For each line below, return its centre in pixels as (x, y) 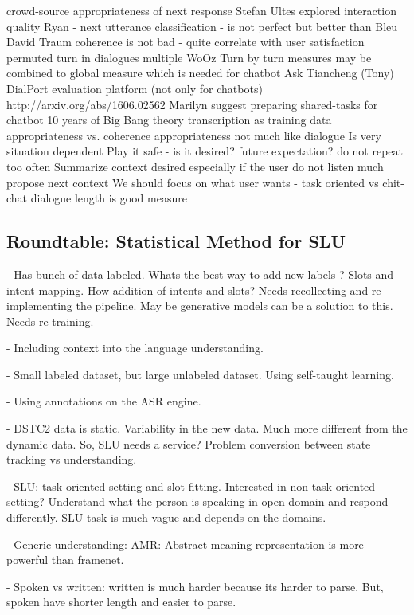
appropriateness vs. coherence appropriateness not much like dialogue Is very (194, 135)
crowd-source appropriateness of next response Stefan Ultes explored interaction (201, 10)
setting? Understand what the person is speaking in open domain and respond (197, 501)
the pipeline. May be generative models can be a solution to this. (234, 306)
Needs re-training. (50, 321)
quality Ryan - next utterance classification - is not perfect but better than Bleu (202, 26)
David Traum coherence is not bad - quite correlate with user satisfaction (186, 42)
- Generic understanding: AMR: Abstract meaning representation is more (185, 544)
